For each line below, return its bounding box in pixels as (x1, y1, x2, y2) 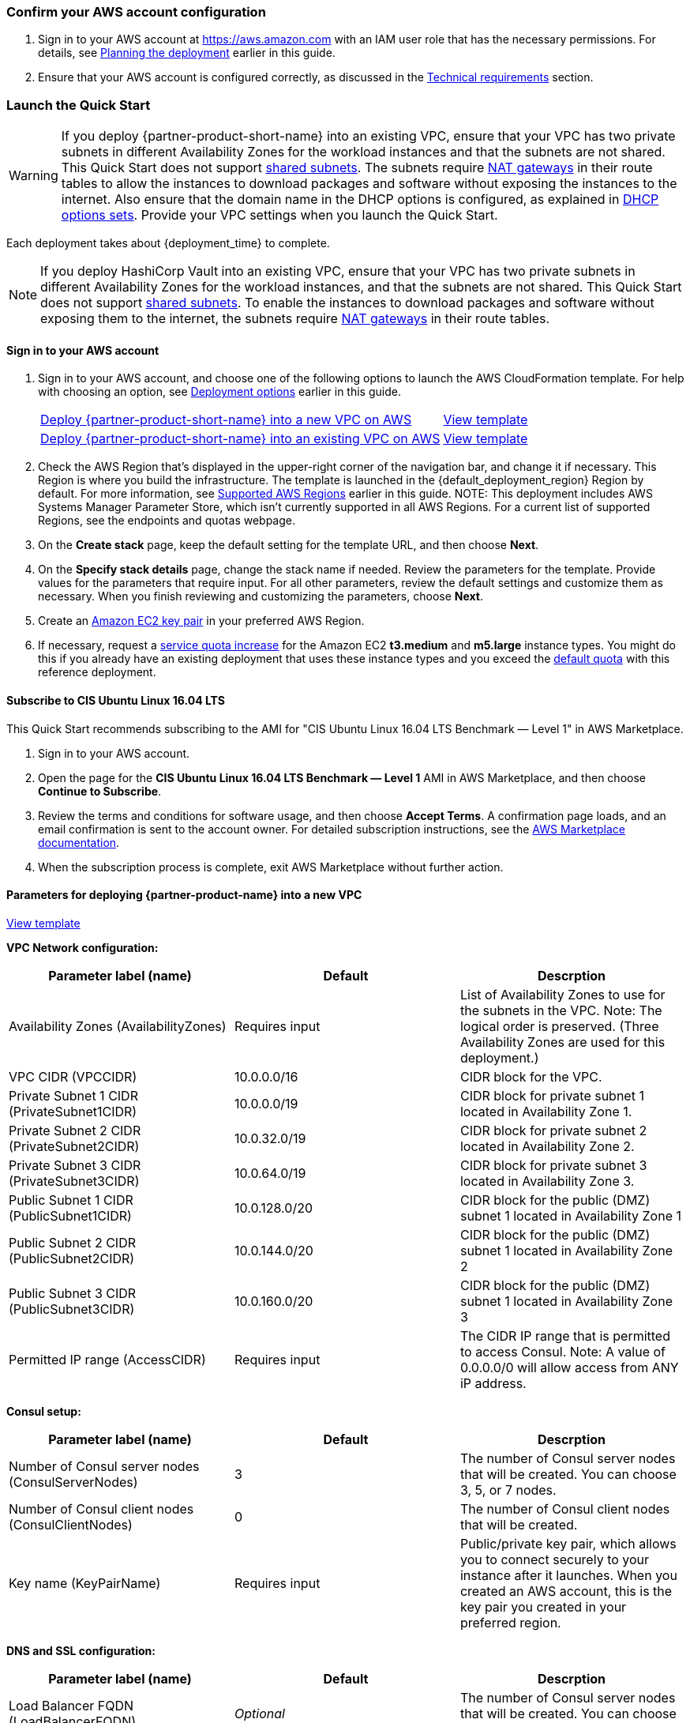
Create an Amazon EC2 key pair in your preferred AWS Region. (38, 614, 365, 628)
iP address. (459, 1375, 527, 1391)
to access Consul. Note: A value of (459, 1343, 666, 1360)
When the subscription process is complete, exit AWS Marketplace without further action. (38, 860, 504, 874)
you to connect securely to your (459, 1551, 650, 1567)
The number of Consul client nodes (459, 1500, 670, 1517)
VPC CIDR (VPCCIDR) (9, 1068, 137, 1085)
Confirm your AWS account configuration (6, 4, 266, 20)
